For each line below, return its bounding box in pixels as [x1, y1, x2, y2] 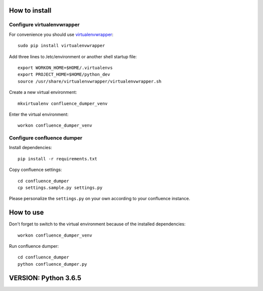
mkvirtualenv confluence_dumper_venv [18, 101, 108, 106]
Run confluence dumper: [9, 243, 59, 249]
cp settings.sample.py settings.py [18, 185, 103, 190]
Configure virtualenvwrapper [9, 21, 80, 28]
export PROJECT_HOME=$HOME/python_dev [18, 72, 111, 77]
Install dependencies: [9, 145, 52, 151]
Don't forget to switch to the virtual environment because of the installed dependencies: [9, 221, 186, 227]
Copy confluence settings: [9, 167, 62, 172]
